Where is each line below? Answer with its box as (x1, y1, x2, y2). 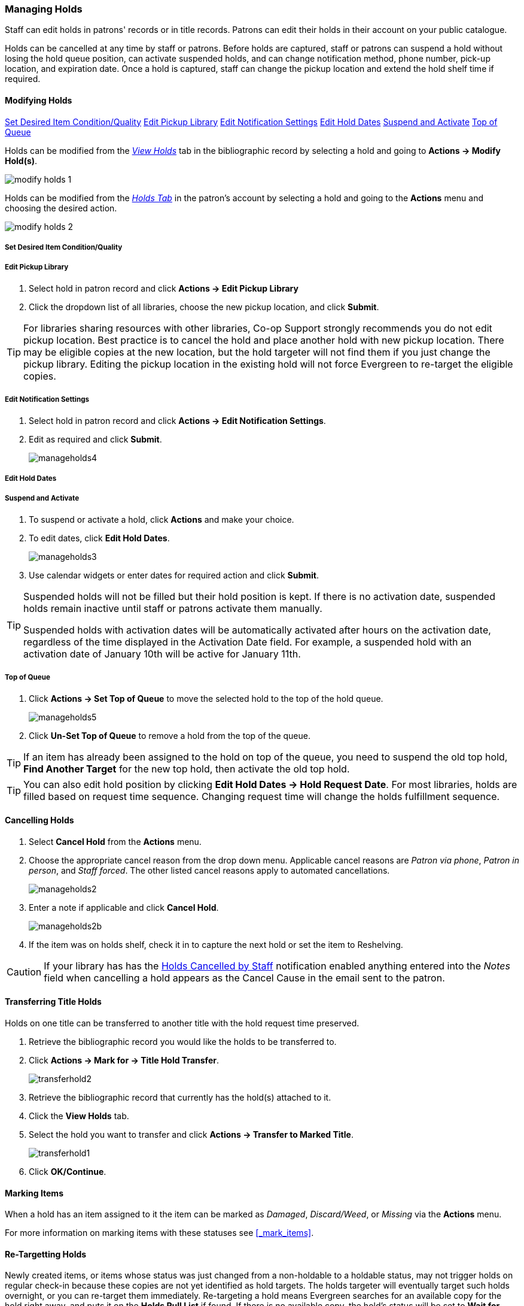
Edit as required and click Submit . (29, 434, 162, 444)
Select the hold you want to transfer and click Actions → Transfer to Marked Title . (29, 1129, 354, 1140)
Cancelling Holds (5, 815, 74, 826)
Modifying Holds (5, 95, 72, 105)
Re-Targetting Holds (5, 1249, 87, 1259)
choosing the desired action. (5, 202, 117, 213)
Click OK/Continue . (29, 1166, 106, 1177)
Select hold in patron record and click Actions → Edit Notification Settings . (29, 415, 326, 426)
